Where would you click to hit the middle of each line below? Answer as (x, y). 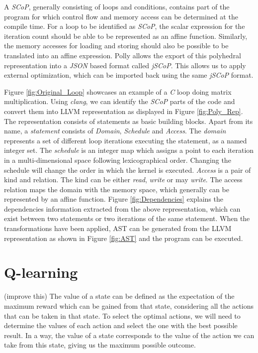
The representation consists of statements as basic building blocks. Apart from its (129, 121)
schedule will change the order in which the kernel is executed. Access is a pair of (128, 170)
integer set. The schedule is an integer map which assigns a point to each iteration (129, 150)
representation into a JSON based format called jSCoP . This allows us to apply (125, 65)
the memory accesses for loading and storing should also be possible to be (116, 46)
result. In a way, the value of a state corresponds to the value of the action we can (129, 335)
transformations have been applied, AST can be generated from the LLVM (118, 228)
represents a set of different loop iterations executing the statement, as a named (126, 140)
